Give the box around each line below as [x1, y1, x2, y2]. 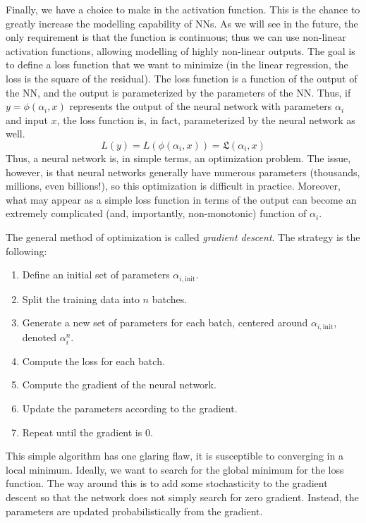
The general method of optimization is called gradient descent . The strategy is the [6, 229, 360, 244]
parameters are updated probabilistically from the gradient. [6, 503, 263, 518]
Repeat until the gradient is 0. [22, 424, 153, 439]
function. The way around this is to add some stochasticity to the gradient [6, 476, 328, 491]
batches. [152, 291, 188, 306]
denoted [22, 329, 57, 344]
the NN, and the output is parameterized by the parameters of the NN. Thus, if [6, 85, 351, 99]
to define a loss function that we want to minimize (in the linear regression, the [6, 57, 348, 72]
